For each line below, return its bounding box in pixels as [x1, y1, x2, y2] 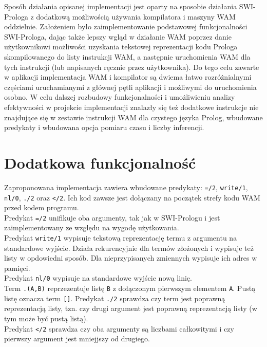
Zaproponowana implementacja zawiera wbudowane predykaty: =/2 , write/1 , [4, 181, 248, 192]
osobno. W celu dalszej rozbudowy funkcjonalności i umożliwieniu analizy [4, 92, 235, 102]
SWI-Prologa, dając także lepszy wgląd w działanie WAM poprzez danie [4, 31, 232, 42]
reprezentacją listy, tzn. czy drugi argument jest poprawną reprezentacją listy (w [4, 303, 257, 314]
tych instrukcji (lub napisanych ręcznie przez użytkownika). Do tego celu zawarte [4, 61, 259, 72]
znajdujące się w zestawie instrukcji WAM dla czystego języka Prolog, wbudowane [4, 112, 263, 122]
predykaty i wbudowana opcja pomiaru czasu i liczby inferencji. [4, 122, 204, 133]
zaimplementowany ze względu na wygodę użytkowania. [4, 222, 179, 233]
